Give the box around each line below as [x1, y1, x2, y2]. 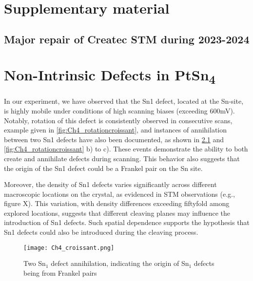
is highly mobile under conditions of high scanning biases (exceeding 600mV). [4, 105, 235, 115]
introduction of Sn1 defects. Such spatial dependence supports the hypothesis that [4, 217, 250, 227]
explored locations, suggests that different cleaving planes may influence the [4, 207, 231, 218]
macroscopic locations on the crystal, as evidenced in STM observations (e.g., [4, 188, 235, 199]
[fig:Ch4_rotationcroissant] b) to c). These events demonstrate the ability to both [4, 144, 248, 154]
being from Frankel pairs [23, 267, 97, 278]
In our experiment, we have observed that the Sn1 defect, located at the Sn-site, [4, 96, 244, 106]
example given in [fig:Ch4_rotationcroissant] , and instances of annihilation [4, 125, 227, 135]
